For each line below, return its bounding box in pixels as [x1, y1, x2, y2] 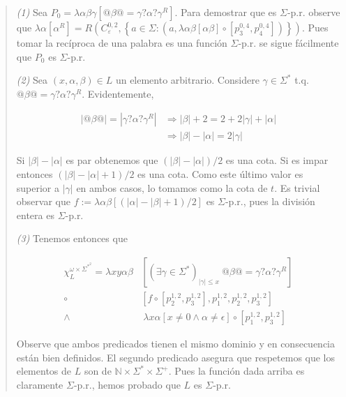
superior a [16, 180, 60, 195]
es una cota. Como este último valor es [137, 167, 303, 181]
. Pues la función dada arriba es [168, 364, 305, 378]
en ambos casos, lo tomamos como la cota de [76, 180, 268, 195]
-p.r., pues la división [225, 194, 315, 209]
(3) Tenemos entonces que [16, 231, 128, 246]
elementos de [16, 364, 72, 378]
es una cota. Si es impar [225, 153, 329, 167]
